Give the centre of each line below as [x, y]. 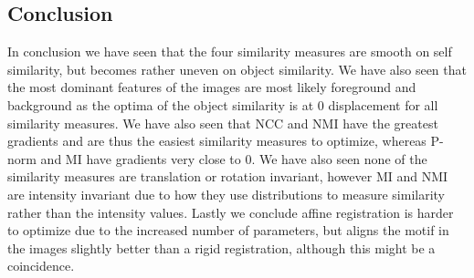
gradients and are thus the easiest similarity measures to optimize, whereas [217, 141]
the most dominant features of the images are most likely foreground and [212, 87]
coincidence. [41, 266]
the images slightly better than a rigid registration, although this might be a [221, 247]
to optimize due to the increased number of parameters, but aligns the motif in [228, 230]
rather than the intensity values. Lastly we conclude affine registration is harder [231, 212]
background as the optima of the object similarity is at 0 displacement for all [223, 104]
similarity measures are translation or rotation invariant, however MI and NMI [228, 176]
